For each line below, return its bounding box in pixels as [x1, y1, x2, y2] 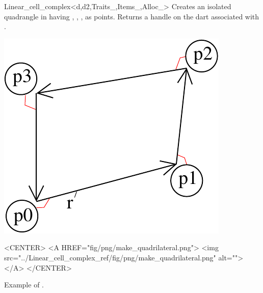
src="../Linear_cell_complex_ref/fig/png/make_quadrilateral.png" [4, 252, 216, 262]
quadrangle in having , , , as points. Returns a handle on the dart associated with [4, 11, 259, 21]
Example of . [4, 279, 44, 290]
